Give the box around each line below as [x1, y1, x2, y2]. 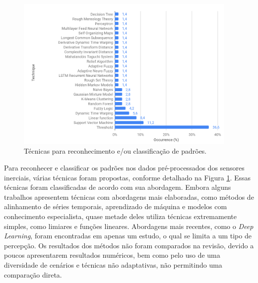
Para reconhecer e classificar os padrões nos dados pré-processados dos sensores [4, 163, 245, 172]
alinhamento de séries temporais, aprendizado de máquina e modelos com [4, 201, 227, 212]
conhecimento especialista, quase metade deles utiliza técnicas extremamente [4, 211, 237, 221]
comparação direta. [4, 269, 62, 280]
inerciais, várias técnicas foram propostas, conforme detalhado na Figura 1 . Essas [4, 172, 251, 182]
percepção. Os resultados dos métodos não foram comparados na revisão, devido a [4, 240, 254, 250]
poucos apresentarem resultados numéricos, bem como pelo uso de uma [4, 250, 220, 260]
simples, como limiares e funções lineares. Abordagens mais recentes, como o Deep [4, 221, 254, 231]
